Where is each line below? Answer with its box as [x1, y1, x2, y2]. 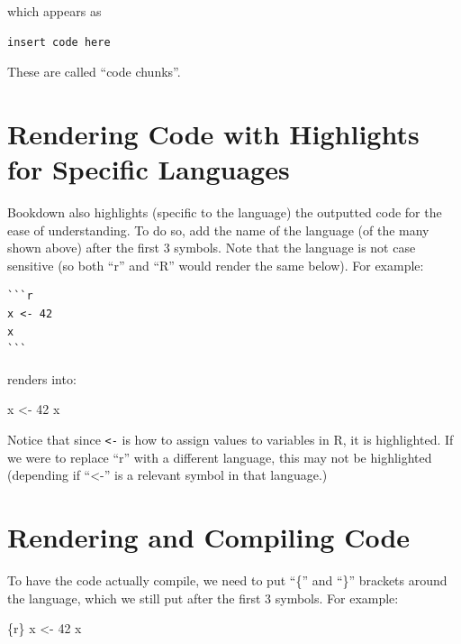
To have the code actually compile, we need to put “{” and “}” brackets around [7, 571, 447, 589]
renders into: [7, 369, 77, 388]
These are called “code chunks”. [7, 62, 181, 81]
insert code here [7, 35, 111, 49]
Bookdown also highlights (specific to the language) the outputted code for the [7, 203, 442, 222]
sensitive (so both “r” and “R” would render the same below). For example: [7, 255, 424, 274]
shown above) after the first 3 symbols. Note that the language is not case [7, 238, 416, 257]
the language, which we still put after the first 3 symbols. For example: [7, 588, 399, 607]
